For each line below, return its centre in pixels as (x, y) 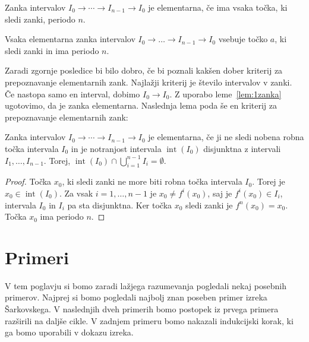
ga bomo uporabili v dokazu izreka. (69, 332)
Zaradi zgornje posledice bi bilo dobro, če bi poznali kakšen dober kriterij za (144, 70)
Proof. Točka (28, 181)
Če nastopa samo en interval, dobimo (72, 94)
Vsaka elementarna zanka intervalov (70, 39)
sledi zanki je (209, 205)
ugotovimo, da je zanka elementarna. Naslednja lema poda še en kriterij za (141, 105)
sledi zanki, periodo (40, 19)
